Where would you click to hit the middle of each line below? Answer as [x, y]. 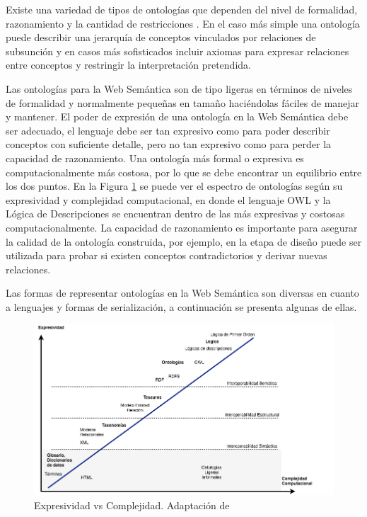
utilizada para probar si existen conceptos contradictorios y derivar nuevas [167, 255]
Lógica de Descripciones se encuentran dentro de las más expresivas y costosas [175, 214]
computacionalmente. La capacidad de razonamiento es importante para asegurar [182, 227]
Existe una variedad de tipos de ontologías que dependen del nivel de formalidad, [182, 9]
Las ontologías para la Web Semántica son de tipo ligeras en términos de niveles [179, 88]
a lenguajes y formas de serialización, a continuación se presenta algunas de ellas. [181, 306]
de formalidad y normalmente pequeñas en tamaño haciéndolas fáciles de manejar [183, 102]
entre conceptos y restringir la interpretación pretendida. [128, 65]
